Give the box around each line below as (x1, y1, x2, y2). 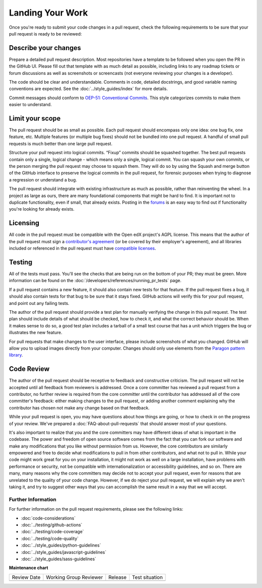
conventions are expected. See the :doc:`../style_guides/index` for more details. (9, 86, 168, 92)
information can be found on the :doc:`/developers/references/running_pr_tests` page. (9, 278, 181, 284)
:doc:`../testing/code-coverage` (21, 529, 84, 535)
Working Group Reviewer (46, 574, 103, 581)
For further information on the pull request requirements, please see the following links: (9, 506, 184, 512)
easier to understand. (9, 102, 52, 107)
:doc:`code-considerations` (21, 515, 76, 521)
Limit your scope (9, 114, 61, 123)
